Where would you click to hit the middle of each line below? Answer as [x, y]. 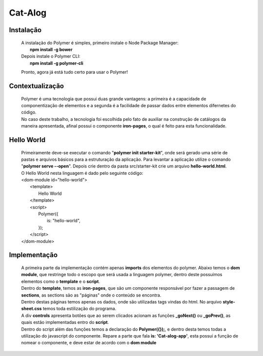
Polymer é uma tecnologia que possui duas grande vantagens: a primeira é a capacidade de [114, 99]
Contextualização [37, 86]
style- [229, 301]
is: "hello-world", [64, 221]
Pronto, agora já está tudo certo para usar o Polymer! [75, 72]
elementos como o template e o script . [61, 281]
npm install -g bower [51, 49]
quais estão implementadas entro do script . [65, 322]
